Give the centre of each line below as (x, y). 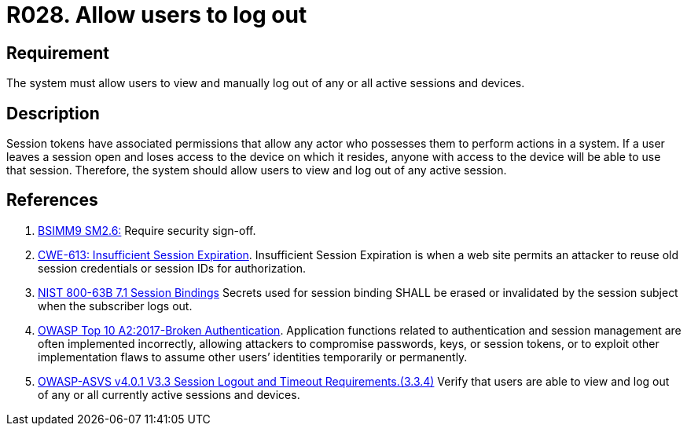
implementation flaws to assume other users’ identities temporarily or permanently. (253, 357)
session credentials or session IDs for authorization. (172, 268)
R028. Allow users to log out (157, 15)
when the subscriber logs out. (115, 306)
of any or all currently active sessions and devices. (169, 394)
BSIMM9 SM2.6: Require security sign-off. (147, 230)
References (52, 200)
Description (53, 113)
